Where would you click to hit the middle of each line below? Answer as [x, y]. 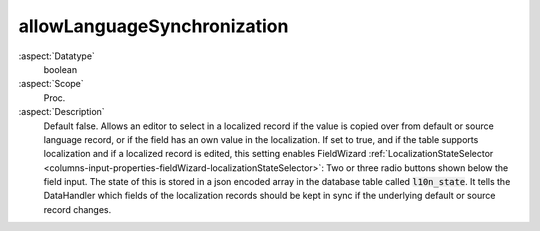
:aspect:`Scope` [51, 84]
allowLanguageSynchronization [153, 26]
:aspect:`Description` [61, 112]
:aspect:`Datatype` [56, 56]
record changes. [77, 209]
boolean [60, 69]
